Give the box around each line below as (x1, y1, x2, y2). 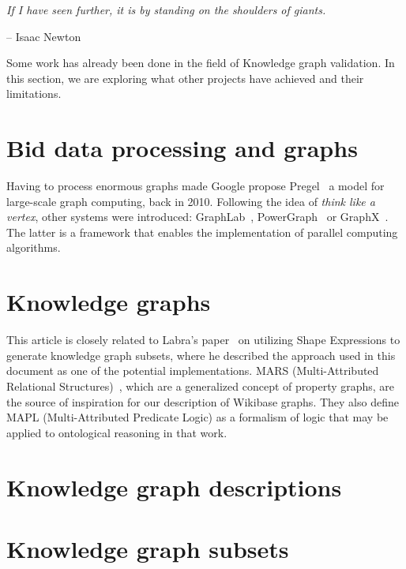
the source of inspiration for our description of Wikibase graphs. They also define (6, 393, 399, 410)
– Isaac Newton (6, 28, 81, 44)
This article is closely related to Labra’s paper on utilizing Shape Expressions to (6, 331, 400, 348)
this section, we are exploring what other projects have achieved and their (6, 69, 364, 86)
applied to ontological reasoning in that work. (6, 424, 227, 440)
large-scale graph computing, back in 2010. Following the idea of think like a (6, 193, 375, 209)
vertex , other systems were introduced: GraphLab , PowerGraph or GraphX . (6, 208, 389, 225)
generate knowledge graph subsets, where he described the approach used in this (6, 346, 396, 363)
